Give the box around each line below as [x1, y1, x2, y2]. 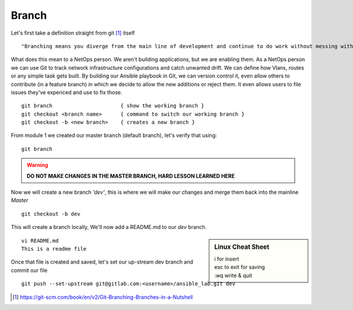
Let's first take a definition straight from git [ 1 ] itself [11, 29, 135, 36]
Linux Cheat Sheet [214, 242, 270, 251]
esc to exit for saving [214, 264, 265, 271]
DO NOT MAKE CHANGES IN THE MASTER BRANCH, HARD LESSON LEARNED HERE [26, 172, 235, 179]
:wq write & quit [214, 272, 252, 279]
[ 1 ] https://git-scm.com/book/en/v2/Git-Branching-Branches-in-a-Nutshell [12, 294, 194, 301]
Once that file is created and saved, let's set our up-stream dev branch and [11, 258, 194, 265]
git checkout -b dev [21, 210, 81, 217]
